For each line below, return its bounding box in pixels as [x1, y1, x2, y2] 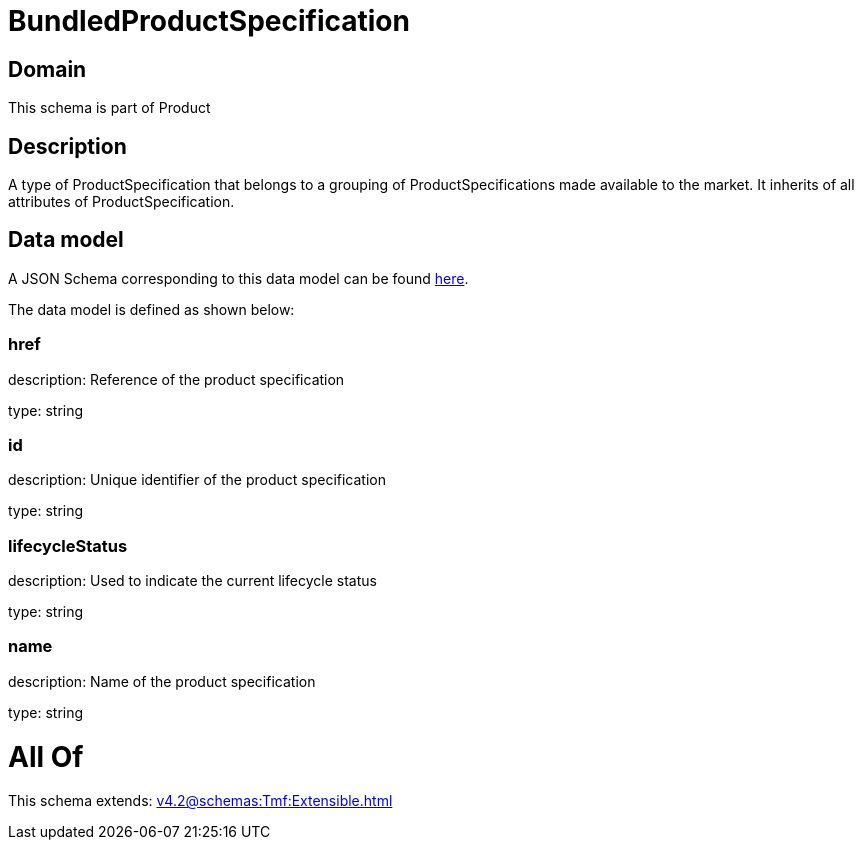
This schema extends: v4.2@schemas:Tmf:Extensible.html [8, 792, 393, 810]
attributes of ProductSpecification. [8, 193, 235, 211]
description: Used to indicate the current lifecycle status [8, 572, 377, 590]
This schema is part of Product [8, 99, 211, 117]
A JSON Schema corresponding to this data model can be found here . [8, 269, 469, 287]
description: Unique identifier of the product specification [8, 471, 386, 489]
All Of [8, 739, 84, 774]
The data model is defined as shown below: [8, 300, 295, 318]
